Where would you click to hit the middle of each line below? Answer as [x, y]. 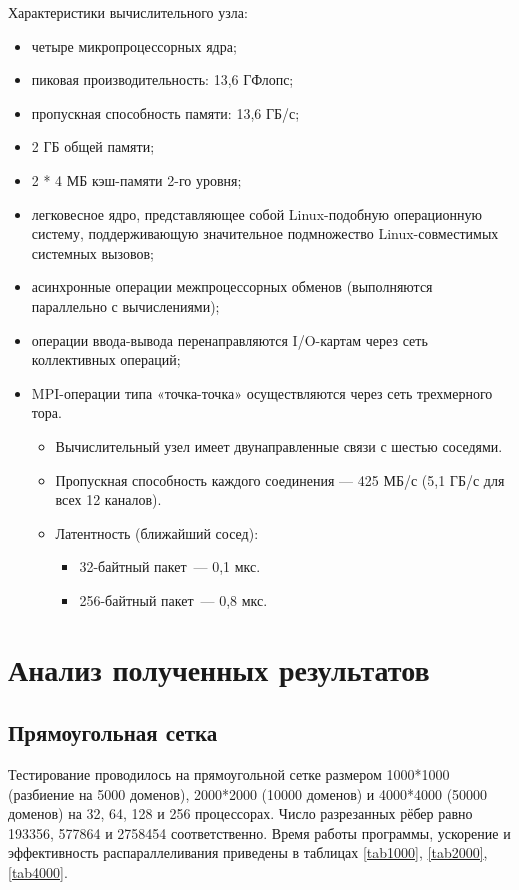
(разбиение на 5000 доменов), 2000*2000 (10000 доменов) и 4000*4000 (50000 [248, 793]
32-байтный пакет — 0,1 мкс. [170, 566]
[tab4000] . [38, 872]
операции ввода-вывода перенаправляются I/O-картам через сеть [229, 339]
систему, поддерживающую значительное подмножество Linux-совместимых [265, 233]
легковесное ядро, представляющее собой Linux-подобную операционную [256, 213]
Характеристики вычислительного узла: [128, 12]
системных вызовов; [92, 252]
